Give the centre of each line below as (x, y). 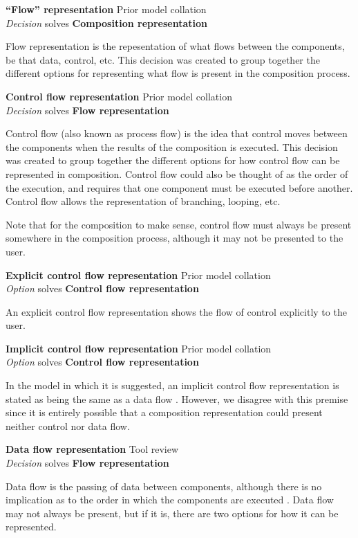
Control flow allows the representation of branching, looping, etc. (143, 201)
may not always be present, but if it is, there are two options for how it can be (172, 513)
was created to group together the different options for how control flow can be (173, 160)
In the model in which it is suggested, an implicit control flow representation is (172, 385)
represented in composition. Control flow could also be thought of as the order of (177, 173)
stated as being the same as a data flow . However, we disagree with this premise (177, 398)
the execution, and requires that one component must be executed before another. (179, 187)
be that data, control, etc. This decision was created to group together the (163, 59)
